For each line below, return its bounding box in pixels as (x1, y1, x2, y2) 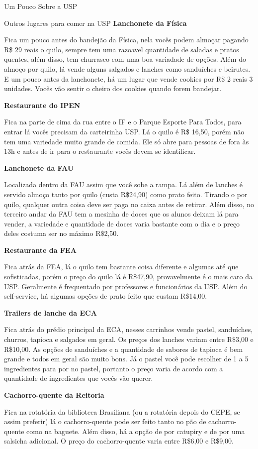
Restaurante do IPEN (4, 100, 81, 110)
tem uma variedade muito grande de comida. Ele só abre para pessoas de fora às (4, 136, 249, 146)
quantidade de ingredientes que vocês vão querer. (4, 373, 153, 383)
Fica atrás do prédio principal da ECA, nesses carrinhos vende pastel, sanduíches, (4, 324, 253, 335)
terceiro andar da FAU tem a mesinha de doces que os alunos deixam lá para (4, 209, 239, 219)
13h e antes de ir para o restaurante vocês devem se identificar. (4, 146, 196, 156)
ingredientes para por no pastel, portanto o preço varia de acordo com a (4, 363, 223, 373)
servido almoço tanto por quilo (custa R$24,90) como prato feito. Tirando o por (4, 189, 248, 199)
